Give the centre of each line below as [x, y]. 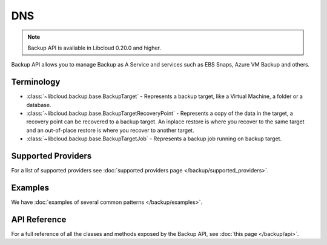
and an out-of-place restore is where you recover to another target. [110, 130]
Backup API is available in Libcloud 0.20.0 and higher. [94, 48]
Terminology [36, 82]
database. [39, 105]
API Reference [39, 219]
